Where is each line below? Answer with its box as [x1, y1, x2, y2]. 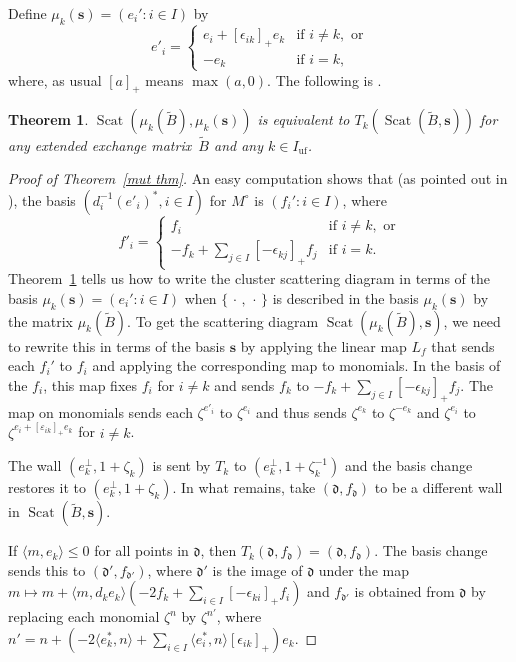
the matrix [8, 310, 73, 331]
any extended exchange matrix [8, 134, 192, 155]
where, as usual [8, 69, 102, 90]
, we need [443, 310, 501, 331]
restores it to [8, 477, 86, 498]
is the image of [212, 559, 303, 580]
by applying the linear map [240, 335, 407, 356]
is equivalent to [257, 109, 350, 130]
